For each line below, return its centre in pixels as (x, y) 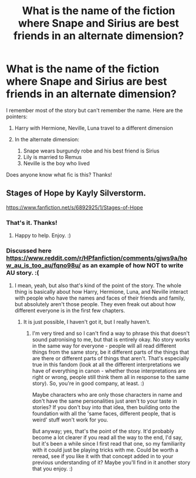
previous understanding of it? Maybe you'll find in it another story (111, 463)
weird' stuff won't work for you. (70, 420)
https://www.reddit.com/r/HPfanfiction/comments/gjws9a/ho (97, 258)
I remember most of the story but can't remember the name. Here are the (94, 110)
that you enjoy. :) (53, 469)
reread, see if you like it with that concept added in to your (103, 456)
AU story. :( (23, 273)
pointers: (17, 117)
